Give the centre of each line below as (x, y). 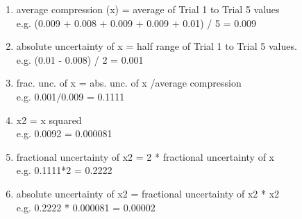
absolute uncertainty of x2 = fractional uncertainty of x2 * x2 (148, 193)
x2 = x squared (49, 120)
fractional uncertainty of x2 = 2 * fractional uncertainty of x (145, 156)
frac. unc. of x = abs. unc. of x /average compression (129, 83)
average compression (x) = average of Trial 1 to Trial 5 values (148, 9)
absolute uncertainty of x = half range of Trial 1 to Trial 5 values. (157, 46)
